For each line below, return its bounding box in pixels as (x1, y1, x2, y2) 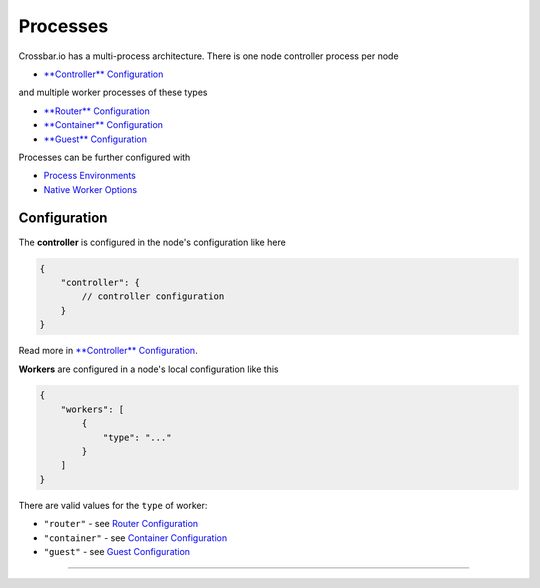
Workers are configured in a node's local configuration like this (18, 363, 279, 375)
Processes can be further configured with (18, 151, 191, 163)
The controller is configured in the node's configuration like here (18, 236, 287, 248)
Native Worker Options (43, 183, 138, 195)
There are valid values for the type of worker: (18, 499, 208, 511)
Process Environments (43, 170, 137, 182)
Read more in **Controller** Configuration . (18, 345, 199, 357)
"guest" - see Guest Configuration (43, 545, 190, 557)
